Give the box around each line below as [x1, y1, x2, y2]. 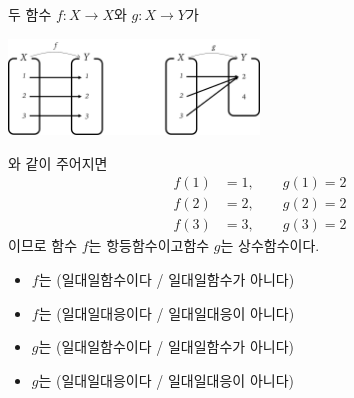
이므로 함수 [8, 235, 78, 256]
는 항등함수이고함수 [88, 235, 210, 256]
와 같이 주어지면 [8, 152, 108, 173]
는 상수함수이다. [220, 235, 320, 256]
